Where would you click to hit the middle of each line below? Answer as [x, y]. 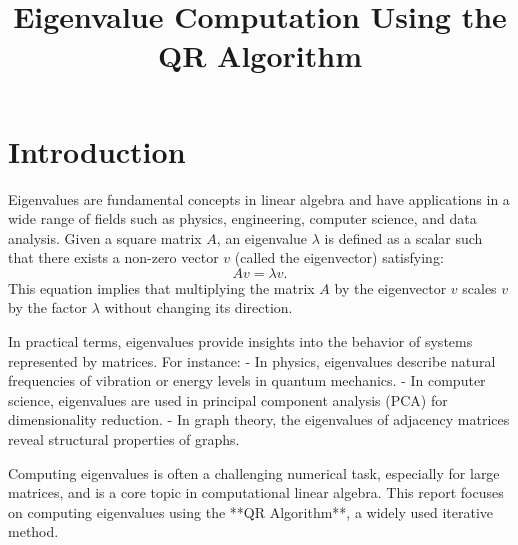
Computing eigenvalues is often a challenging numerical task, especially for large [254, 472]
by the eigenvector [390, 287]
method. [33, 531]
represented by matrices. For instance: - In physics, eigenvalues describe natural [252, 360]
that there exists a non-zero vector [113, 257]
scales [479, 287]
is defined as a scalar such [403, 237]
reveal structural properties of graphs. [124, 439]
